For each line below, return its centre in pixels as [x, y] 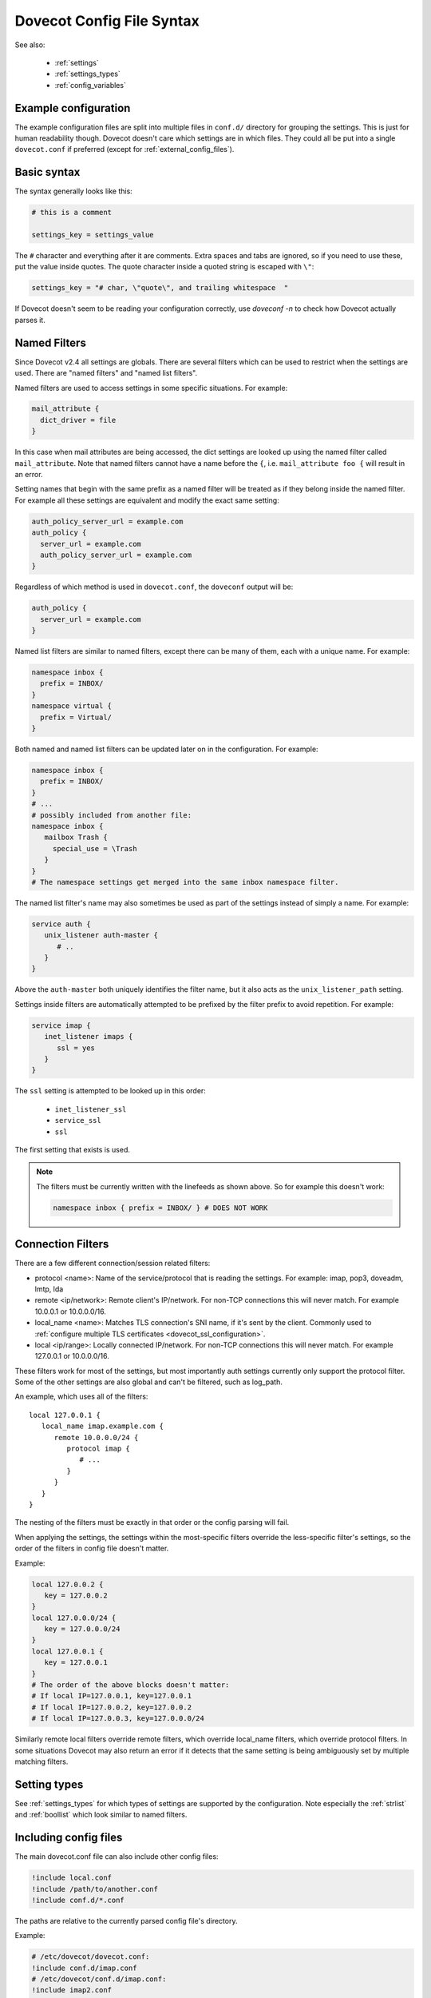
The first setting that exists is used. [73, 1149]
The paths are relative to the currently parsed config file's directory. [126, 1920]
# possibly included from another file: [111, 815]
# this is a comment [71, 213]
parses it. [30, 320]
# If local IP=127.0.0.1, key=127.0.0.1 [111, 1696]
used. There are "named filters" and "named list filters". [106, 373]
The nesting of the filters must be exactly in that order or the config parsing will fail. [152, 1522]
